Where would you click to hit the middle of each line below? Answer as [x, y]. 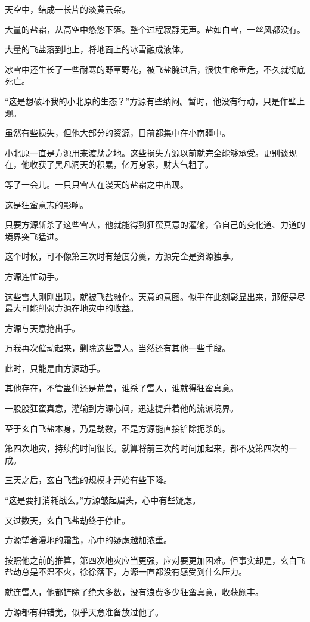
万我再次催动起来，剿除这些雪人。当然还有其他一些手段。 [117, 348]
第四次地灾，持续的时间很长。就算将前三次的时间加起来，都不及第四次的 [147, 448]
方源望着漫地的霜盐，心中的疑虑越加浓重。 [88, 540]
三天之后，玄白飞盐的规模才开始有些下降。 [88, 480]
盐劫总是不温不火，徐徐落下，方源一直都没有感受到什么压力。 [126, 572]
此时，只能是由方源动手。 [55, 368]
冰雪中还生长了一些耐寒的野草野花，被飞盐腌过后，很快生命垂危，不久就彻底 [155, 69]
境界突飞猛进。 [34, 236]
